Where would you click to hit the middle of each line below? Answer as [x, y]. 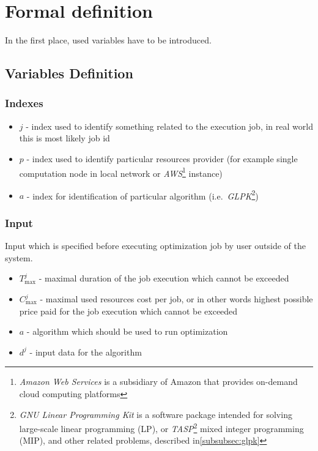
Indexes [24, 103]
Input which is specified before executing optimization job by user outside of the [155, 246]
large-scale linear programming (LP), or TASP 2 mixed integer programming [161, 427]
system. [19, 257]
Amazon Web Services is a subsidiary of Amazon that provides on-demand [158, 382]
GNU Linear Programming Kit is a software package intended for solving [156, 414]
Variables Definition [69, 73]
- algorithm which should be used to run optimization [127, 331]
